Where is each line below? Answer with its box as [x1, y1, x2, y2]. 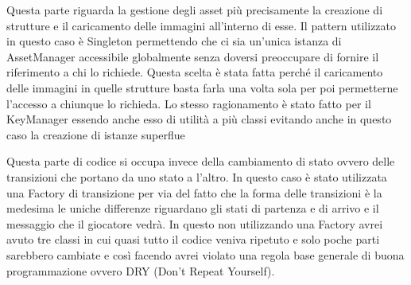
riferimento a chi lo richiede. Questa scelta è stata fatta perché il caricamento [6, 64, 383, 80]
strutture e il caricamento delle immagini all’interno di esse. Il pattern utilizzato [6, 17, 397, 33]
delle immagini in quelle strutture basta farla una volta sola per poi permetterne [6, 79, 398, 96]
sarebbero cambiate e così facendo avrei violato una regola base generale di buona [6, 246, 405, 263]
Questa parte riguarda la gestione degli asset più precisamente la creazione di [6, 2, 383, 18]
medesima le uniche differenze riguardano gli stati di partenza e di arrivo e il [6, 200, 379, 217]
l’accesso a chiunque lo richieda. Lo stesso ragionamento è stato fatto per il [6, 95, 371, 111]
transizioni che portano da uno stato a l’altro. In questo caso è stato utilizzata [6, 168, 387, 185]
